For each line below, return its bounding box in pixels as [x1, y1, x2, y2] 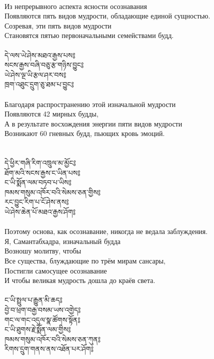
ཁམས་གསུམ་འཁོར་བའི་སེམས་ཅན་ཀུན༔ [4, 333, 101, 344]
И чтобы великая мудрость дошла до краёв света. [4, 275, 155, 285]
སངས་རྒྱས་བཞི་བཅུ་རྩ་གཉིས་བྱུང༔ [4, 59, 84, 70]
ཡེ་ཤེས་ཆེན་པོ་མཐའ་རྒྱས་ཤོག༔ [4, 206, 76, 217]
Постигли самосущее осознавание [4, 265, 107, 275]
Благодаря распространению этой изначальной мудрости [4, 98, 176, 109]
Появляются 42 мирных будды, [4, 108, 98, 119]
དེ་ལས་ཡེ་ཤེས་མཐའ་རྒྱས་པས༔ [4, 49, 75, 60]
